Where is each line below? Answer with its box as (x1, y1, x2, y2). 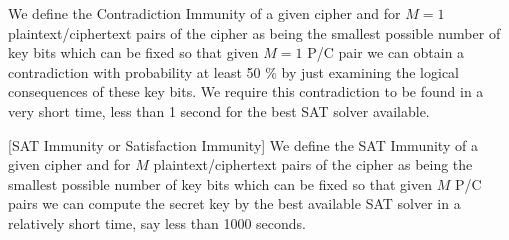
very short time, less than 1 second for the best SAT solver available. (8, 100, 430, 121)
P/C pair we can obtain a (307, 42, 465, 63)
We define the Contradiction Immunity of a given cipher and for (8, 3, 401, 23)
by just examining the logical (281, 61, 460, 82)
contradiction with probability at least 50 (8, 61, 261, 82)
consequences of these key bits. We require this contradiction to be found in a (8, 81, 484, 102)
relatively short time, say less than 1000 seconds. (8, 212, 307, 233)
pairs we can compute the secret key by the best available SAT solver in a (8, 193, 461, 214)
